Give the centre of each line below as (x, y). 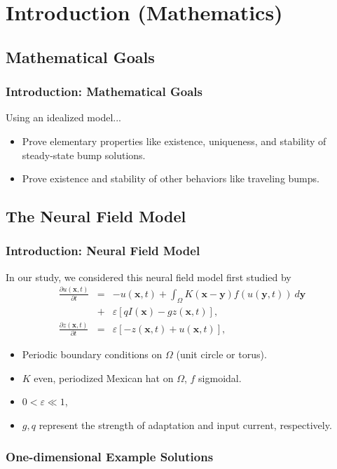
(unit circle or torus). (221, 354)
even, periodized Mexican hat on (104, 378)
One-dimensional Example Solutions (110, 456)
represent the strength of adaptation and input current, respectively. (185, 425)
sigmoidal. (220, 378)
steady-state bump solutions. (84, 155)
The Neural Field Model (96, 216)
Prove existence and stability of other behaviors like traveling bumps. (171, 178)
